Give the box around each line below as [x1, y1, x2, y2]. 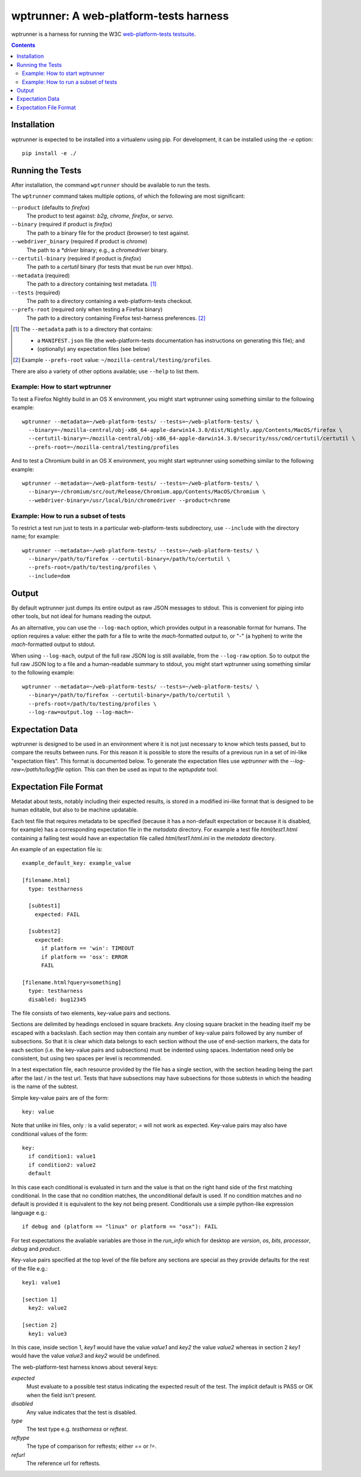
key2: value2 [28, 1305, 67, 1312]
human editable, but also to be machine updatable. [11, 806, 139, 813]
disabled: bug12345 [28, 996, 86, 1003]
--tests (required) [11, 289, 61, 296]
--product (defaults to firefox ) [11, 204, 91, 211]
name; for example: [11, 533, 60, 540]
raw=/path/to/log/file [11, 766, 64, 773]
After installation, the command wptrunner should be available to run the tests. [11, 181, 211, 189]
